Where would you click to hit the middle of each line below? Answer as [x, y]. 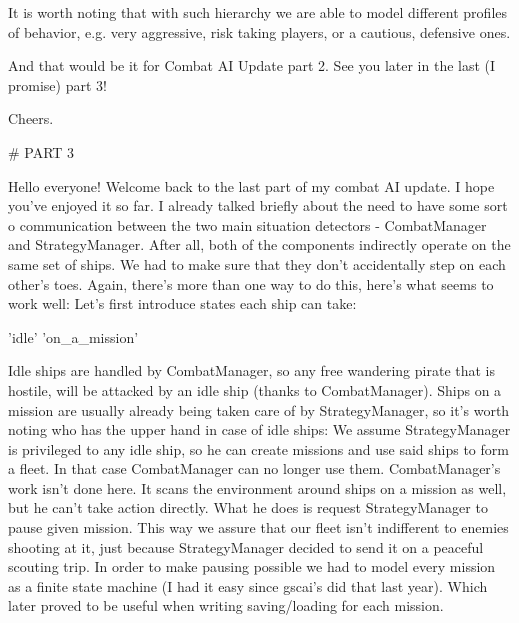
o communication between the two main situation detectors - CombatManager [247, 224]
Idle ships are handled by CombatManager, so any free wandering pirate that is [252, 370]
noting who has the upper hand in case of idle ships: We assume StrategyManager [259, 429]
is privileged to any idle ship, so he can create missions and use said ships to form [258, 448]
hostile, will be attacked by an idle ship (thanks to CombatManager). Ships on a [255, 389]
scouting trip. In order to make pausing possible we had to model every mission [252, 566]
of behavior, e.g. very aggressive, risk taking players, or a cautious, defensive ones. [259, 31]
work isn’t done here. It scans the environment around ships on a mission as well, [257, 487]
